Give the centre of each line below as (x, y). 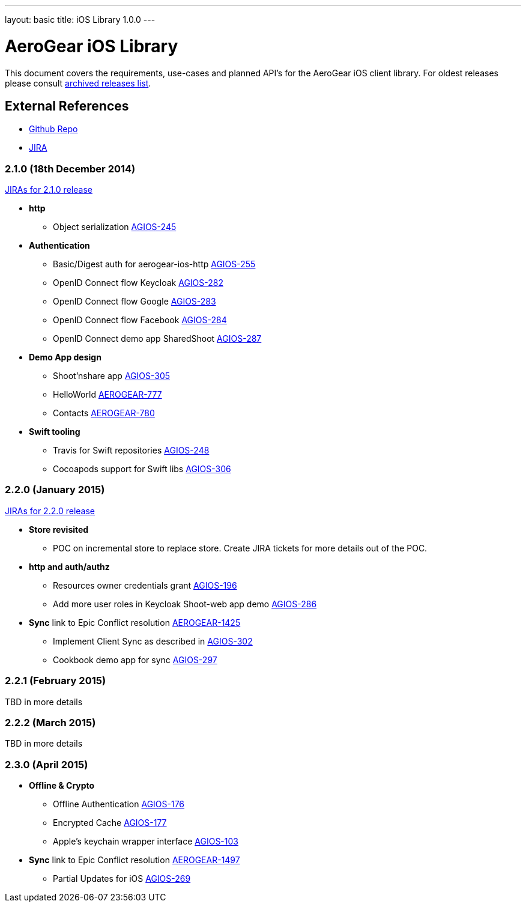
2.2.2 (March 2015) (50, 722)
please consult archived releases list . (78, 83)
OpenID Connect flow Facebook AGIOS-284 (140, 320)
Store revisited (59, 529)
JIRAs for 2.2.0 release (50, 511)
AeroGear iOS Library (92, 46)
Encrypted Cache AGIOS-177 (110, 823)
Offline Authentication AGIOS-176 (119, 804)
